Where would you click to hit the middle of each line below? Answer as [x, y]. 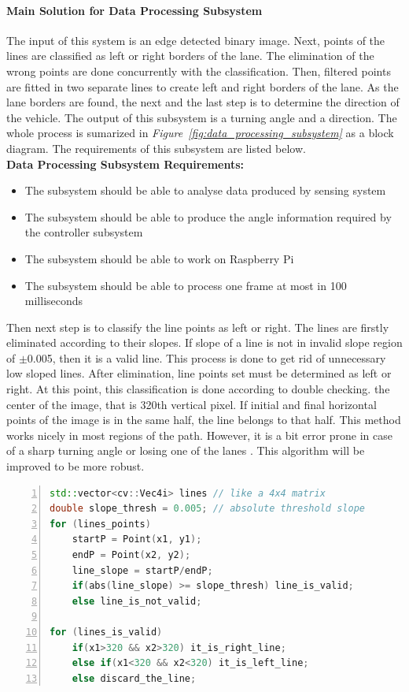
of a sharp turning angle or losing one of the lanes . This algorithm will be [186, 450]
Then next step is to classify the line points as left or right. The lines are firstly [198, 327]
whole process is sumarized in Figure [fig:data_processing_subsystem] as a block [200, 133]
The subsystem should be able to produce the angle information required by [208, 216]
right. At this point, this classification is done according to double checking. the [198, 389]
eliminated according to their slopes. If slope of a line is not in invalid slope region [204, 342]
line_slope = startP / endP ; [142, 570]
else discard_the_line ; [134, 678]
